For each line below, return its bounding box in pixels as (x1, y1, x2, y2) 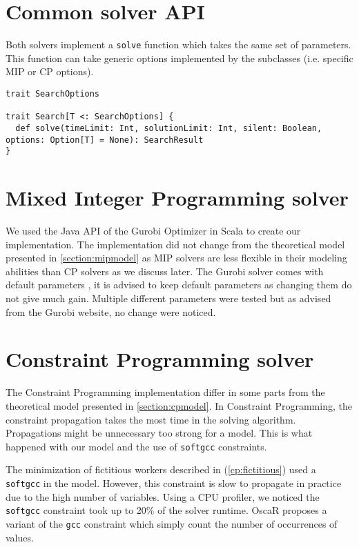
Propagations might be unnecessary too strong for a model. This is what (6, 426, 313, 440)
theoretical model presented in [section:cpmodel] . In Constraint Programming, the (6, 398, 352, 412)
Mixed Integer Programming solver (6, 183, 349, 212)
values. (6, 530, 34, 544)
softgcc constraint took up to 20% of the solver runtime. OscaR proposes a (6, 503, 327, 517)
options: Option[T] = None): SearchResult (6, 135, 204, 145)
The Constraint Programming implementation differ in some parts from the (6, 385, 325, 399)
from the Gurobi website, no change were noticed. (6, 304, 216, 319)
